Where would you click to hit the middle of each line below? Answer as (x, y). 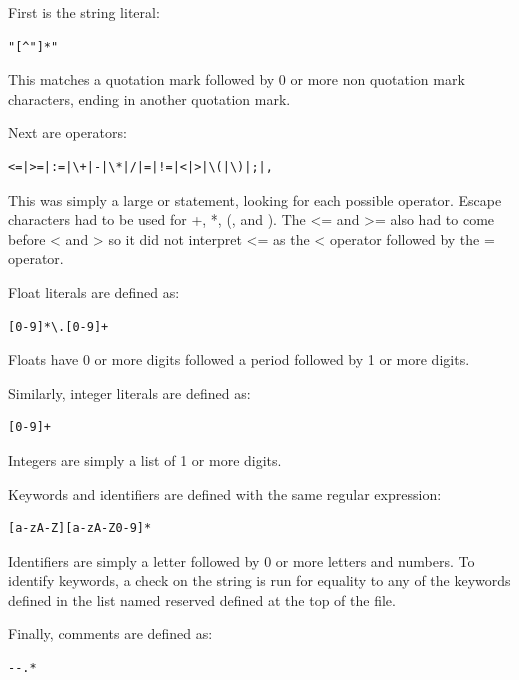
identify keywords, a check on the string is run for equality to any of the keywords (259, 580)
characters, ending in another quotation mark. (149, 98)
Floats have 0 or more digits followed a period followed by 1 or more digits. (239, 359)
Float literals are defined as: (94, 291)
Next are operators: (67, 132)
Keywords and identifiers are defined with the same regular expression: (225, 493)
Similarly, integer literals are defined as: (129, 392)
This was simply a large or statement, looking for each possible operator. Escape (255, 199)
